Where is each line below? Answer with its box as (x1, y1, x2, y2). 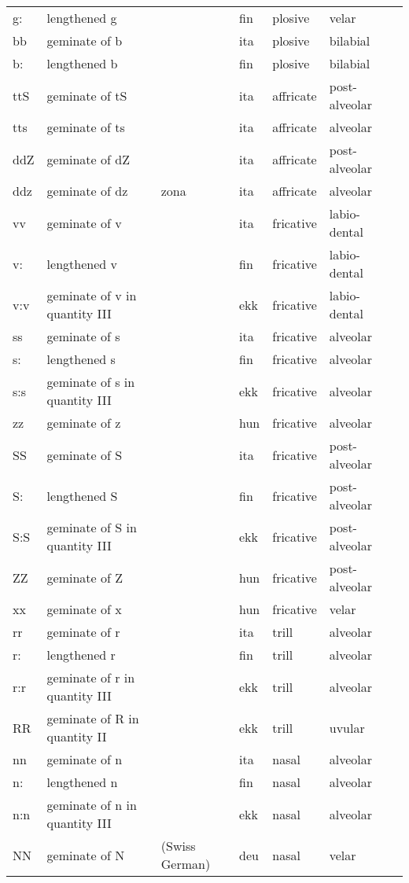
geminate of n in (46, 796, 137, 814)
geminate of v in (46, 286, 137, 304)
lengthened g (46, 9, 117, 27)
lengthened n (46, 773, 118, 791)
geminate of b (46, 31, 123, 50)
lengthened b (46, 54, 118, 72)
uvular (329, 718, 365, 737)
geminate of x (46, 600, 122, 618)
